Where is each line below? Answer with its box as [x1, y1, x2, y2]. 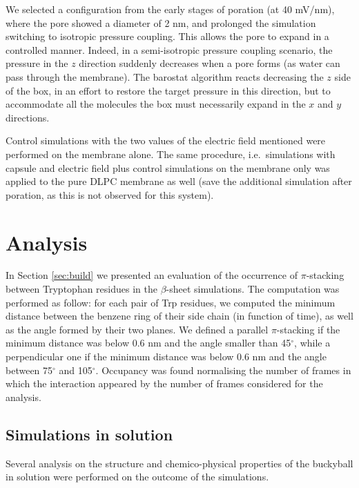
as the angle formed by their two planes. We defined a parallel [6, 322, 269, 336]
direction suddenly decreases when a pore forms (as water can [79, 56, 340, 70]
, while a [294, 335, 331, 350]
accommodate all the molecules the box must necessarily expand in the [6, 97, 306, 111]
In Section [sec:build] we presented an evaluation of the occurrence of [6, 268, 298, 282]
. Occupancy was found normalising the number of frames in [95, 362, 351, 377]
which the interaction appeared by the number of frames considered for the [6, 376, 323, 391]
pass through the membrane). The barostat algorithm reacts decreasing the [6, 69, 324, 84]
